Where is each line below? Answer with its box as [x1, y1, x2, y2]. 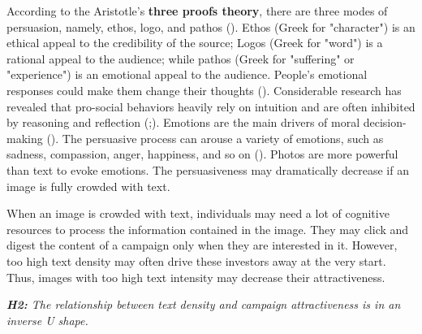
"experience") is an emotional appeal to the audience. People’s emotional [6, 66, 368, 83]
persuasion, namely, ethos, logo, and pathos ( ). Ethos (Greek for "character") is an [6, 18, 416, 35]
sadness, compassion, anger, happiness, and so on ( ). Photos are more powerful [6, 145, 398, 163]
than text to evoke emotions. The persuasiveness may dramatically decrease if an [6, 161, 409, 178]
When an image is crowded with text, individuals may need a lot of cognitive [6, 205, 390, 222]
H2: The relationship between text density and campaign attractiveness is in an [6, 296, 401, 313]
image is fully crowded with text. [6, 177, 170, 194]
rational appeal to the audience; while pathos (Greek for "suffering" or [6, 50, 355, 67]
